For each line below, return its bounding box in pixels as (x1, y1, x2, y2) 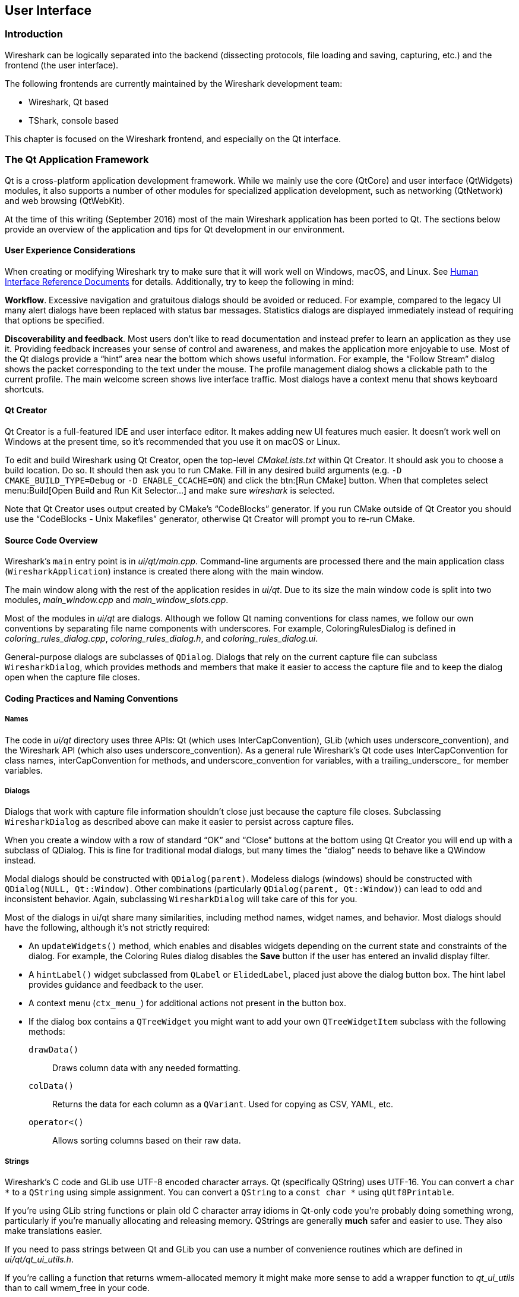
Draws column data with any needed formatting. (52, 1063, 240, 1073)
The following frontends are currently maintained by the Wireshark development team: (5, 78, 343, 89)
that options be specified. (5, 315, 105, 325)
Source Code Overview (5, 535, 98, 545)
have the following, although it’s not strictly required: (5, 922, 210, 933)
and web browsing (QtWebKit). (5, 195, 125, 206)
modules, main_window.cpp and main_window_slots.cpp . (5, 595, 229, 605)
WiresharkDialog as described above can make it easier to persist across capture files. (5, 816, 354, 827)
